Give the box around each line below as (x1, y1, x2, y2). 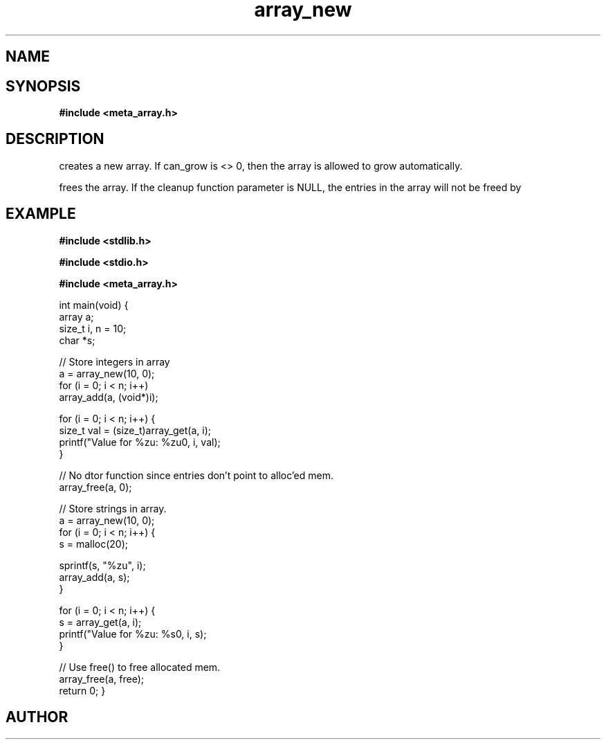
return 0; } (59, 684, 106, 697)
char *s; (59, 334, 95, 346)
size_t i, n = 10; (59, 322, 127, 334)
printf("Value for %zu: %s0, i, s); (59, 627, 207, 640)
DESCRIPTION (6, 130, 104, 148)
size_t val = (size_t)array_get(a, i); (59, 424, 212, 436)
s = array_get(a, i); (59, 616, 142, 628)
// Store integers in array (59, 355, 170, 368)
